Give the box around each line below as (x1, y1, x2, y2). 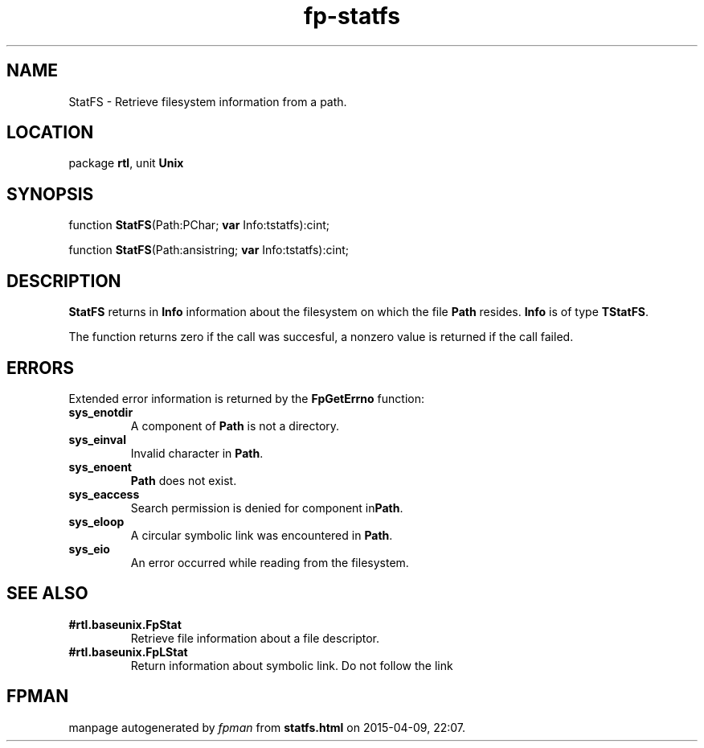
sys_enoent (68, 459, 132, 474)
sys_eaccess (68, 487, 140, 501)
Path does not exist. (130, 473, 237, 487)
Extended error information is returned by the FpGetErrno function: (68, 391, 424, 405)
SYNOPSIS (6, 183, 94, 204)
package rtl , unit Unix (68, 156, 184, 171)
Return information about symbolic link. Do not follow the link (130, 658, 453, 672)
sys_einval (68, 432, 126, 446)
